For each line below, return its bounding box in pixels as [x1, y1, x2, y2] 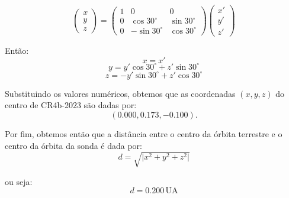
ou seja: [5, 175, 33, 187]
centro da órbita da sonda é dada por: [5, 139, 142, 151]
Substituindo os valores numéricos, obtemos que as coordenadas [5, 87, 236, 99]
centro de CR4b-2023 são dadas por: [5, 99, 137, 111]
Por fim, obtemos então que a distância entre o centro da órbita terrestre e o [5, 127, 282, 139]
